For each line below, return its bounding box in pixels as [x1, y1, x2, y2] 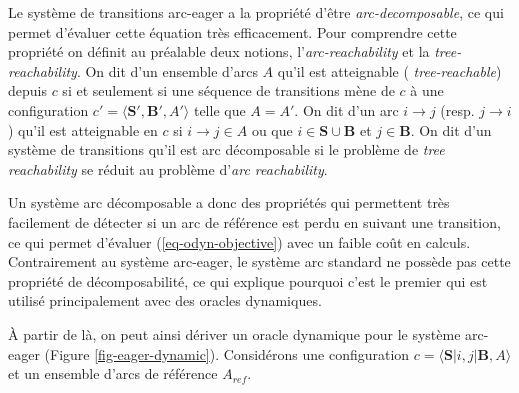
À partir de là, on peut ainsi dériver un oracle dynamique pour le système [8, 323, 461, 344]
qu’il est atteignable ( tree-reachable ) [277, 60, 502, 81]
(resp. [440, 99, 475, 120]
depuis [8, 80, 47, 101]
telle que [193, 99, 246, 120]
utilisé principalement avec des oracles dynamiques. [8, 290, 322, 311]
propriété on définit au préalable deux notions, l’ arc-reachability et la [8, 41, 430, 62]
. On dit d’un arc [294, 99, 399, 120]
